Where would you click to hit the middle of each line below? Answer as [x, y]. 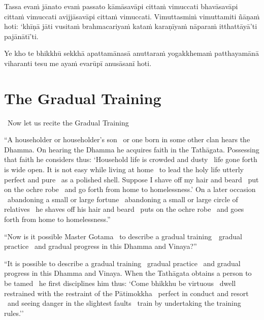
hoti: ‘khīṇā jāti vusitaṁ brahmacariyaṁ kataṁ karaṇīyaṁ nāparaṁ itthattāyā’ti [131, 26]
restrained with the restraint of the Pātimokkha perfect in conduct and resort [126, 293]
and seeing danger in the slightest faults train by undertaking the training [124, 303]
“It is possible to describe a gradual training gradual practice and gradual [122, 263]
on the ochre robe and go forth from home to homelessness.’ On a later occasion [130, 189]
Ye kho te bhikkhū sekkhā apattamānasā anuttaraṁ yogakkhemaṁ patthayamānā [131, 53]
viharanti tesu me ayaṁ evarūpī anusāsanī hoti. [78, 63]
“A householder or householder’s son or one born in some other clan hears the [127, 139]
